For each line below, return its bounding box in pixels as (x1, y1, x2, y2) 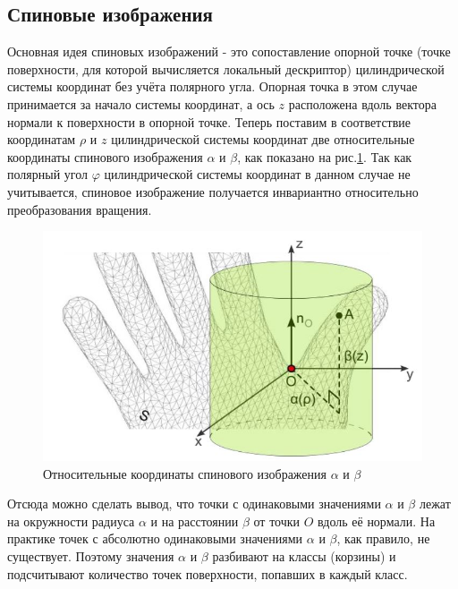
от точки (253, 511, 301, 530)
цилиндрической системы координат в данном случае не (104, 165, 411, 184)
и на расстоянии (150, 511, 239, 530)
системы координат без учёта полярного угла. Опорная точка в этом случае (7, 77, 418, 96)
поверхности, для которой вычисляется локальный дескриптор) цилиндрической (7, 59, 445, 78)
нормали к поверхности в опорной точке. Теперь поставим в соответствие (7, 112, 411, 131)
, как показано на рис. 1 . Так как (237, 147, 412, 166)
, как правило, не (336, 529, 430, 548)
